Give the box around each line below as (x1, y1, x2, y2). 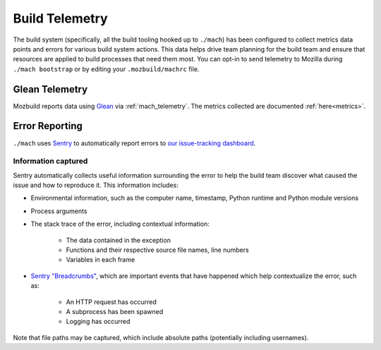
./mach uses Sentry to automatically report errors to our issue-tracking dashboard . (13, 138, 256, 147)
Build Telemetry (13, 11, 109, 26)
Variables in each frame (66, 255, 135, 264)
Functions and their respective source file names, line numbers (66, 246, 250, 254)
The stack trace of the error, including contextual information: (30, 219, 210, 229)
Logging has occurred (66, 318, 131, 326)
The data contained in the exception (66, 236, 171, 244)
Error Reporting (13, 120, 83, 132)
